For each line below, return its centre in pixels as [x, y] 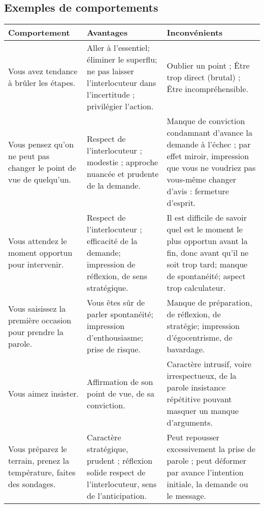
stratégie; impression [203, 326]
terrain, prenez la [39, 461]
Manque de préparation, [209, 303]
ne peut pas [29, 156]
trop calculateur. [196, 288]
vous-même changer [202, 180]
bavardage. [186, 349]
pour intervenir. [36, 264]
